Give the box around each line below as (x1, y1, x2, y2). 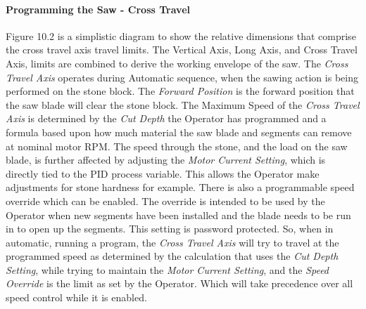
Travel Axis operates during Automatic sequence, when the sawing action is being (6, 70, 358, 84)
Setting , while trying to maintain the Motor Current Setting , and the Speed (6, 262, 329, 277)
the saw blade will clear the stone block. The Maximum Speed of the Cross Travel (6, 97, 360, 112)
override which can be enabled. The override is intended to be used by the (6, 193, 325, 208)
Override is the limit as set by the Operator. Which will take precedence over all (6, 276, 353, 291)
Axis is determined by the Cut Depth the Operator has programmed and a (6, 111, 327, 126)
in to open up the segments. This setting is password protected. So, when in (6, 221, 334, 236)
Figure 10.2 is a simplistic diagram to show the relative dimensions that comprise (6, 28, 356, 43)
